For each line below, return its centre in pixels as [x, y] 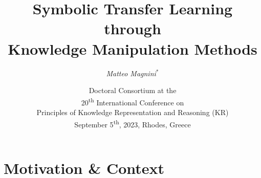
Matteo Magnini [131, 73]
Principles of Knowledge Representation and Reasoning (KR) [133, 112]
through [133, 28]
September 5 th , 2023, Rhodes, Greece [133, 123]
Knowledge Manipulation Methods [133, 48]
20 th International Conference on [133, 101]
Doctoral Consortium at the [133, 90]
